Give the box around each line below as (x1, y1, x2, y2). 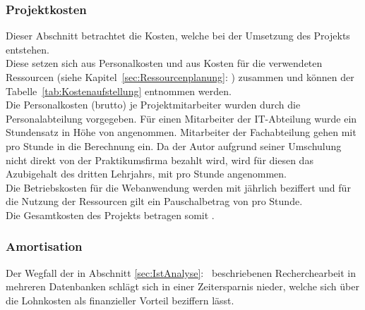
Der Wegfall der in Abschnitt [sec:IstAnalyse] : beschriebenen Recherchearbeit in (6, 265, 357, 280)
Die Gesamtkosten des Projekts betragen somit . (6, 207, 215, 222)
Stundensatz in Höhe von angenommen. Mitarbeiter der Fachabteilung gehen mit (6, 125, 357, 139)
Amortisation (6, 237, 83, 255)
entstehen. (6, 42, 49, 56)
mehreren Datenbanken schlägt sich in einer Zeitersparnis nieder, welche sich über (6, 279, 359, 294)
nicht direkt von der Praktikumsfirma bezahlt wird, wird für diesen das (6, 152, 313, 167)
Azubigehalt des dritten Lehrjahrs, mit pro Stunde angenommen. (6, 166, 287, 181)
